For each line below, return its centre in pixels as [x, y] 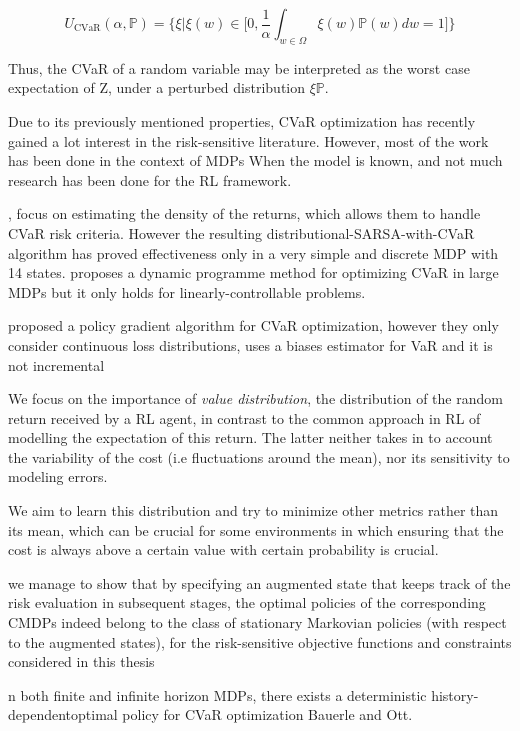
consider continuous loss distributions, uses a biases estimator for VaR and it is [250, 344]
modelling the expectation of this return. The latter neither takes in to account [250, 437]
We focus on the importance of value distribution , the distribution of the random [255, 398]
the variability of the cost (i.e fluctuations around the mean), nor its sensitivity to [259, 456]
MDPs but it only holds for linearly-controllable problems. [187, 291]
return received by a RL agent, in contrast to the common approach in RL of [244, 417]
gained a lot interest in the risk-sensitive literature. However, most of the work [248, 140]
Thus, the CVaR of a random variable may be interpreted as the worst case [239, 67]
